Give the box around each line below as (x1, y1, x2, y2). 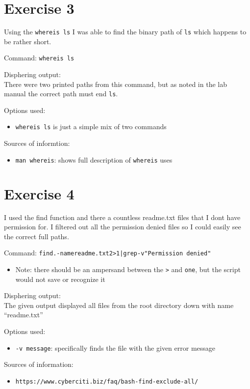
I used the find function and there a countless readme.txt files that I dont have (4, 212, 241, 222)
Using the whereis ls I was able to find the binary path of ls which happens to (4, 27, 247, 37)
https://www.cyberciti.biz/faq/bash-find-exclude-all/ (15, 378, 199, 385)
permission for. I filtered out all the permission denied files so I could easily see (4, 222, 241, 232)
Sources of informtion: (4, 138, 70, 148)
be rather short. (4, 36, 51, 46)
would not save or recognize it (15, 274, 105, 284)
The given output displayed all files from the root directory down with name (4, 300, 234, 310)
